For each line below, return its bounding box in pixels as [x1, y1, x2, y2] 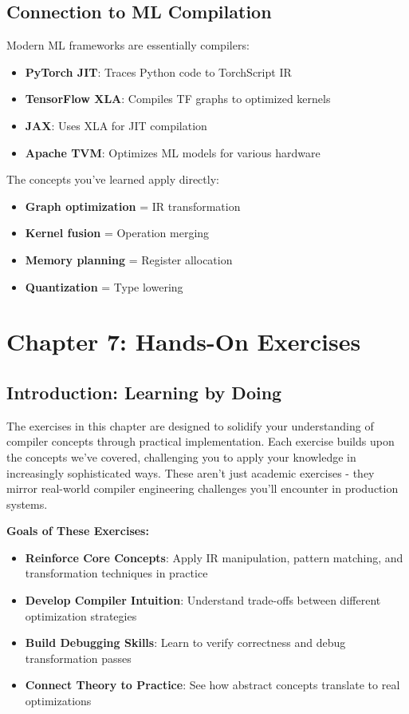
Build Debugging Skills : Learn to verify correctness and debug [25, 634, 346, 651]
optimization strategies [25, 607, 137, 624]
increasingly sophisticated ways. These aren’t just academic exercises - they [6, 464, 375, 481]
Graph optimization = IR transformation [25, 197, 241, 214]
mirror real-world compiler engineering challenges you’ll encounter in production [6, 480, 399, 497]
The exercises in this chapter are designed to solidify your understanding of [6, 417, 374, 434]
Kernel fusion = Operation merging [25, 224, 210, 241]
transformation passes [25, 649, 132, 666]
